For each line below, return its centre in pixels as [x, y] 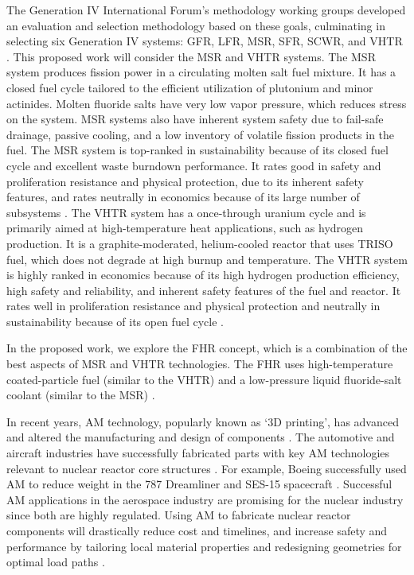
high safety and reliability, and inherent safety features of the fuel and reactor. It [204, 290]
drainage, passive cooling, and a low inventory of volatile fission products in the [201, 134]
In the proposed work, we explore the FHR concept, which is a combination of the [207, 348]
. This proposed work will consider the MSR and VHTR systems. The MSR [191, 56]
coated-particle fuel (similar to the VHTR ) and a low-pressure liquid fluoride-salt [204, 379]
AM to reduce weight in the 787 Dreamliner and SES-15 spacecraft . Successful [199, 484]
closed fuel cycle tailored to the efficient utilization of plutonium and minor [190, 87]
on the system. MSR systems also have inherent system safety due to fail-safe [195, 119]
